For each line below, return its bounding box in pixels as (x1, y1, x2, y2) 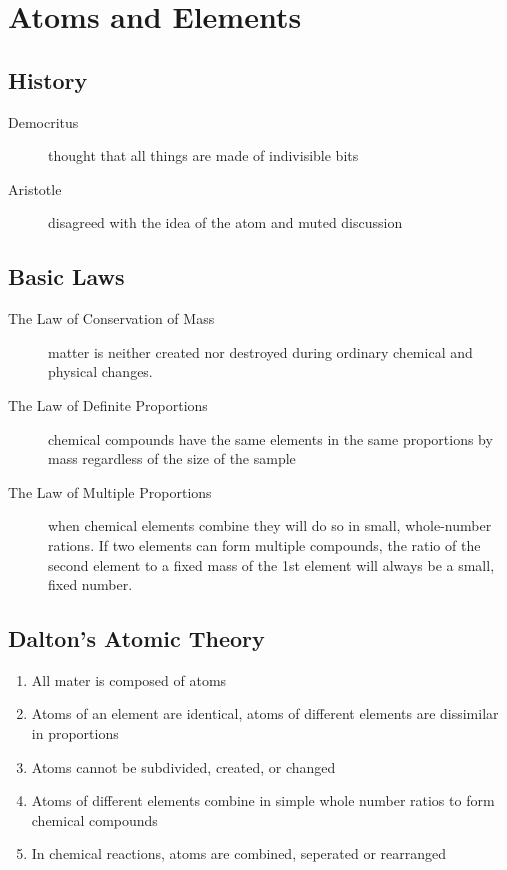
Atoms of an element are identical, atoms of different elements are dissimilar (31, 703, 499, 724)
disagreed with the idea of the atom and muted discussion (48, 212, 403, 233)
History (8, 64, 88, 95)
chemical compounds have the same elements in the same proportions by (48, 428, 493, 449)
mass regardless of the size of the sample (48, 448, 296, 469)
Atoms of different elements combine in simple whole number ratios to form (31, 790, 495, 811)
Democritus (8, 111, 79, 132)
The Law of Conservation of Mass (8, 308, 215, 329)
